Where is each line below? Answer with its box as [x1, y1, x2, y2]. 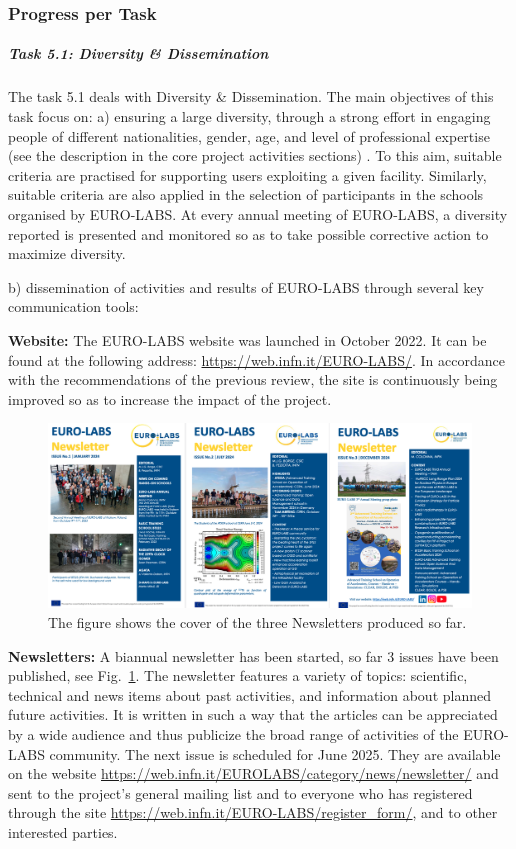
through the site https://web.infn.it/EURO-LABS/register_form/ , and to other [8, 802, 498, 823]
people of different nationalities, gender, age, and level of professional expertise [8, 125, 490, 146]
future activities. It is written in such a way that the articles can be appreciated [8, 704, 498, 725]
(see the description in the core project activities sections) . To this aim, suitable [8, 145, 502, 166]
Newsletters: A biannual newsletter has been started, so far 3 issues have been [8, 645, 499, 666]
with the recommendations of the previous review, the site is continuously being [8, 369, 498, 390]
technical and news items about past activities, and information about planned [8, 684, 491, 705]
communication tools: [8, 296, 139, 317]
